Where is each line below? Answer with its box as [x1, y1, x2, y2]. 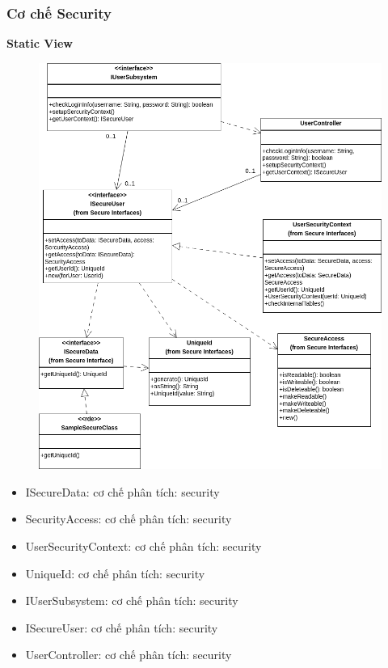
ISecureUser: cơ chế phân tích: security [25, 619, 218, 636]
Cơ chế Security [6, 2, 112, 23]
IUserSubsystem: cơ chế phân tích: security [25, 592, 238, 609]
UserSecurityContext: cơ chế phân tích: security [25, 538, 262, 554]
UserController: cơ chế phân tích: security [25, 646, 232, 663]
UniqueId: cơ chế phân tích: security [25, 564, 205, 581]
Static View [6, 35, 73, 52]
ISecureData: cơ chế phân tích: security [25, 483, 220, 500]
